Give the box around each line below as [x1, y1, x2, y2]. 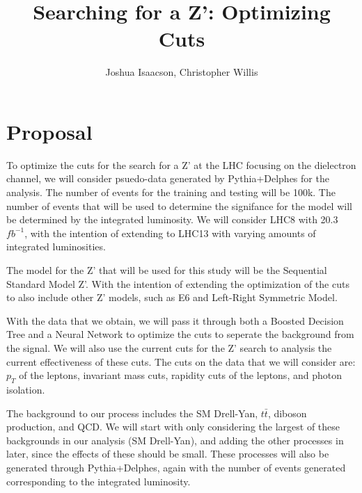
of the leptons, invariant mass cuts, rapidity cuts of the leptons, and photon [19, 368, 342, 382]
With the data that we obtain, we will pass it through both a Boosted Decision [6, 313, 344, 328]
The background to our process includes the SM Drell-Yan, [6, 405, 258, 420]
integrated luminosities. [6, 239, 106, 254]
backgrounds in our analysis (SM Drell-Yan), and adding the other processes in [6, 433, 344, 447]
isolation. [6, 382, 45, 396]
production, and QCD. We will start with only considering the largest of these [6, 419, 340, 434]
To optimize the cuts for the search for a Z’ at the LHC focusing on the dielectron [6, 157, 356, 172]
